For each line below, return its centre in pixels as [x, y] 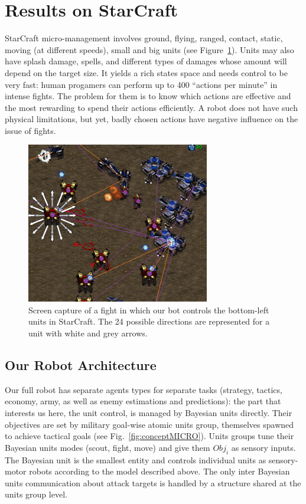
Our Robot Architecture [81, 365]
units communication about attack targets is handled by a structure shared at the [153, 482]
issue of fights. [30, 130]
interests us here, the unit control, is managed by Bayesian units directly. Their [149, 413]
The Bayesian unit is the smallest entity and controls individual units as [136, 459]
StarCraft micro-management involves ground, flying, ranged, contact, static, [144, 38]
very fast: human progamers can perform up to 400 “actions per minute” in [141, 84]
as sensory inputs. [263, 447]
